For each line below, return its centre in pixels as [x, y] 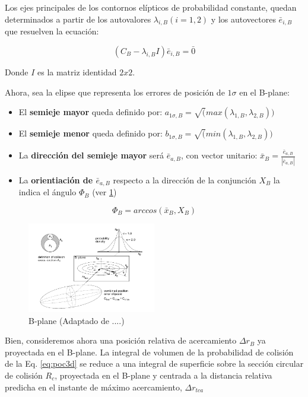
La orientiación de [56, 180]
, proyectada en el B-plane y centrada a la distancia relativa [163, 375]
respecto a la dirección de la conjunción [185, 180]
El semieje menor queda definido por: [91, 133]
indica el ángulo [47, 192]
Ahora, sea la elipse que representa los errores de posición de [115, 92]
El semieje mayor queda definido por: [91, 112]
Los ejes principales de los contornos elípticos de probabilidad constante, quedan [151, 7]
